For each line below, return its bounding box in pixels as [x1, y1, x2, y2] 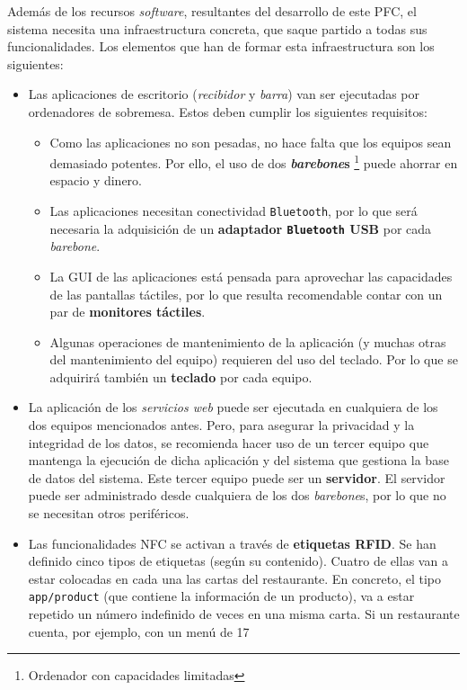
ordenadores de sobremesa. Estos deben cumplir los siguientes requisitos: [28, 102, 427, 121]
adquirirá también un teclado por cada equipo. [49, 367, 313, 386]
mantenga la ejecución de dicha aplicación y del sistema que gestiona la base [28, 451, 449, 470]
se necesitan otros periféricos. [28, 504, 189, 523]
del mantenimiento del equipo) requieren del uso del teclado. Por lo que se [49, 350, 458, 369]
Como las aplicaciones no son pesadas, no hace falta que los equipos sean [49, 132, 452, 151]
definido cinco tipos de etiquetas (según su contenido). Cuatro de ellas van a [28, 551, 448, 570]
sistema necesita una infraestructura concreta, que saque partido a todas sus [7, 19, 427, 38]
